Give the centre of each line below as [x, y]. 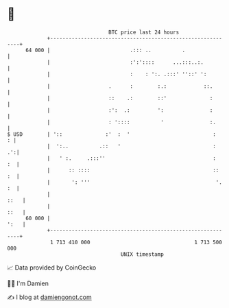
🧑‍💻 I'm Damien [28, 283]
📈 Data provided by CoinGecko [52, 268]
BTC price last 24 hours [144, 32]
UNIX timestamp [142, 254]
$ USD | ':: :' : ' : [111, 134]
